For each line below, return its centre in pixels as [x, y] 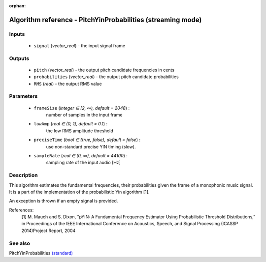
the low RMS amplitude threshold [80, 131]
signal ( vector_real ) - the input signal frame [80, 45]
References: [21, 210]
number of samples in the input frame [84, 115]
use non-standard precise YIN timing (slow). [91, 146]
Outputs [19, 58]
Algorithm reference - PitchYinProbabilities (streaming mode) [105, 20]
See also [20, 243]
